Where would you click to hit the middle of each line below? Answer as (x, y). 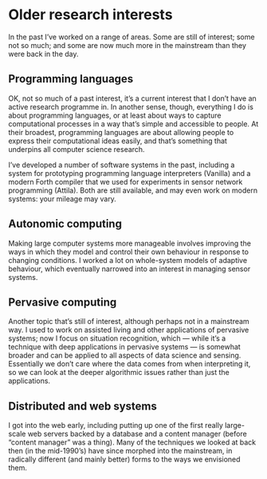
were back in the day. (43, 54)
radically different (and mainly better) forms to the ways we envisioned (124, 459)
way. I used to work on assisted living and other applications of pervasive (129, 330)
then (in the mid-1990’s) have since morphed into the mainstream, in (120, 451)
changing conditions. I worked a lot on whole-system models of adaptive (128, 260)
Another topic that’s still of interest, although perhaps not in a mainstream (129, 321)
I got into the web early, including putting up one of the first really (116, 425)
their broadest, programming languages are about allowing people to (121, 132)
